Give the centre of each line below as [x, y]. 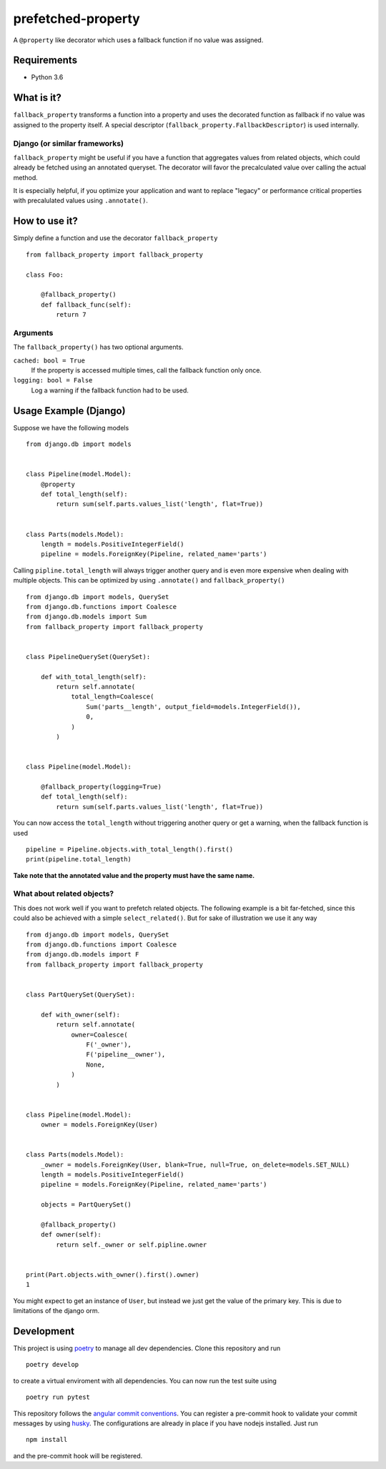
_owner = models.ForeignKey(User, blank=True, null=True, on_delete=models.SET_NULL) [195, 1164]
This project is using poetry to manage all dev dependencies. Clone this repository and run [147, 1348]
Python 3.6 [47, 77]
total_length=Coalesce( [113, 697]
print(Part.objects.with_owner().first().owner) [113, 1275]
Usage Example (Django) [69, 411]
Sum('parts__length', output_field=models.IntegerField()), [194, 707]
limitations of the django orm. [56, 1311]
